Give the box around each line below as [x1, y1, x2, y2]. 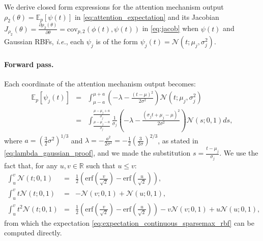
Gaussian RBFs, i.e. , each [4, 36, 84, 47]
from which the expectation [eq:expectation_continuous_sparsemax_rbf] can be [4, 217, 254, 228]
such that [86, 160, 115, 170]
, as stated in [158, 135, 198, 145]
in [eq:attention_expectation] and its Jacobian [74, 11, 219, 22]
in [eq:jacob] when [142, 23, 199, 34]
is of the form [96, 36, 138, 47]
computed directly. [4, 227, 62, 238]
